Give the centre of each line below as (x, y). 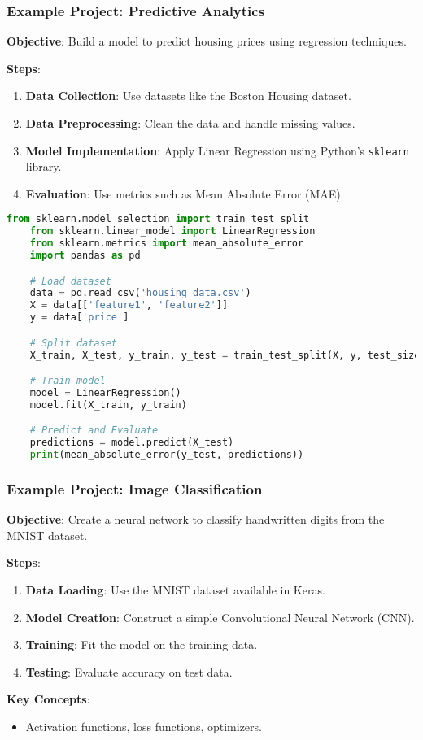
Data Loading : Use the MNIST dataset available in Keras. (175, 590)
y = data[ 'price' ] (79, 318)
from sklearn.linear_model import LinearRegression (172, 231)
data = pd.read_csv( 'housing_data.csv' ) (140, 293)
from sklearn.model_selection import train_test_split (158, 219)
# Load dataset (70, 281)
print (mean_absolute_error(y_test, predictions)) (167, 455)
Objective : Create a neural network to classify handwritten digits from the (196, 519)
